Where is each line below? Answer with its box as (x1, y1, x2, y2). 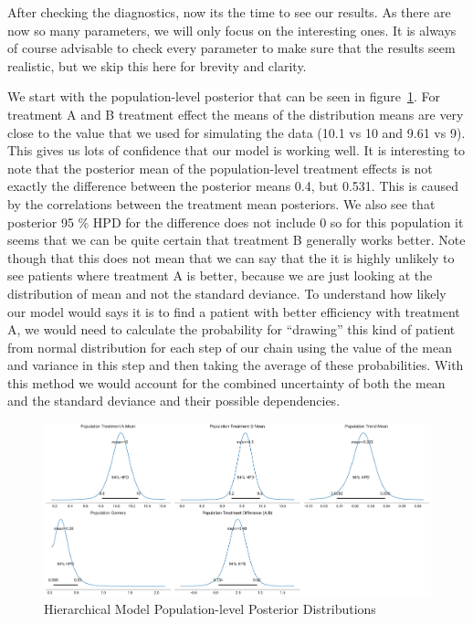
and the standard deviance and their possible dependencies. (7, 391, 341, 410)
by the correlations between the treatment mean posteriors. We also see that (7, 194, 436, 213)
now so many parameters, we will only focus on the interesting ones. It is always (7, 20, 457, 39)
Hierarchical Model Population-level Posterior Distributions (44, 599, 376, 619)
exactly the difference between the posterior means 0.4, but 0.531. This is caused (7, 176, 458, 196)
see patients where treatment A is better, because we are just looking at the (7, 266, 433, 285)
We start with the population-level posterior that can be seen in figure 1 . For (7, 87, 440, 106)
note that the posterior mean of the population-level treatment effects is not (7, 158, 433, 177)
